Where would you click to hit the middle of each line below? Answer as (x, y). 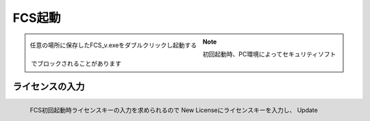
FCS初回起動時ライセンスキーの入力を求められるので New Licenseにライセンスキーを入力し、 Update (174, 110)
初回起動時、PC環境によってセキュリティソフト (269, 54)
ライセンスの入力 (49, 86)
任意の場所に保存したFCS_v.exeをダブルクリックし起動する (113, 45)
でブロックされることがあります (76, 64)
